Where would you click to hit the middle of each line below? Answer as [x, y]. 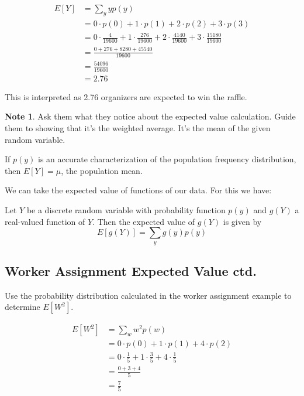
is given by [242, 221]
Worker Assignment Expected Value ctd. [131, 270]
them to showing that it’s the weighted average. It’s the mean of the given [138, 128]
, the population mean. [102, 170]
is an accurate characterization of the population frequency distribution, [167, 159]
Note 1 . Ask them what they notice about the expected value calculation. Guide [150, 116]
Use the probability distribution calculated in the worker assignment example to [148, 295]
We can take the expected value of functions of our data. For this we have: [138, 190]
